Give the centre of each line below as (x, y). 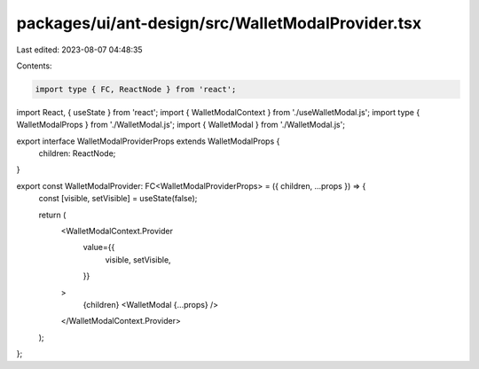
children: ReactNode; (77, 153)
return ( (52, 215)
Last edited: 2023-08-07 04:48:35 (79, 50)
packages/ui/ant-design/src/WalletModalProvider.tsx (219, 23)
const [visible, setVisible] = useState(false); (118, 199)
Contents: (34, 66)
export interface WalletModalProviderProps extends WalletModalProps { (148, 141)
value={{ (99, 247)
